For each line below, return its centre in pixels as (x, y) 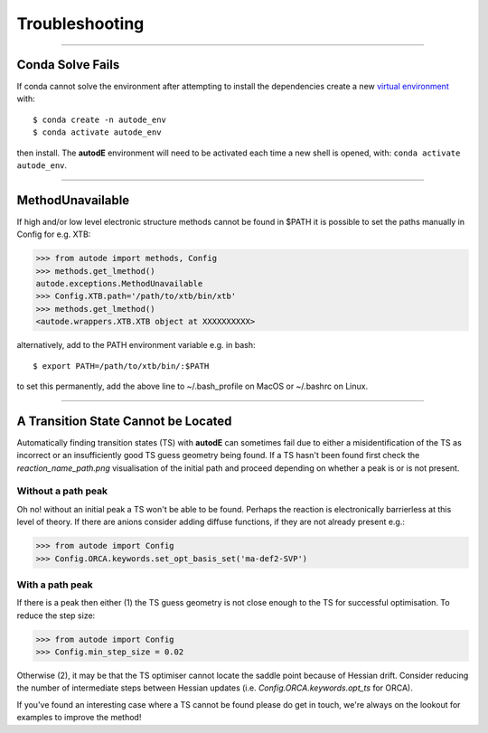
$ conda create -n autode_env (100, 119)
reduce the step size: (56, 616)
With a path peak (55, 585)
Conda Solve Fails (68, 65)
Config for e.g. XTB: (54, 234)
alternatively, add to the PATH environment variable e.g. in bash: (136, 345)
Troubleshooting (80, 23)
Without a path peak (62, 491)
